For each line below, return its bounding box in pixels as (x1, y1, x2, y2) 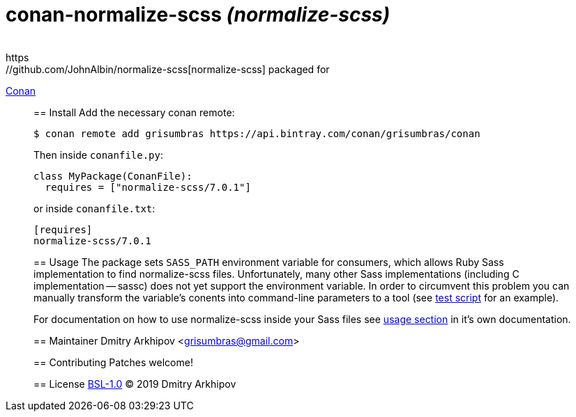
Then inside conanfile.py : (33, 148, 164, 161)
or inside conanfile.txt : (33, 202, 156, 214)
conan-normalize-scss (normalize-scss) (6, 3, 391, 26)
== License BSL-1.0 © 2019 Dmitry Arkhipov (33, 377, 236, 390)
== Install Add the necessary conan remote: (33, 106, 235, 118)
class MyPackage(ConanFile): (33, 170, 192, 182)
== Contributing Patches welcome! (33, 356, 193, 368)
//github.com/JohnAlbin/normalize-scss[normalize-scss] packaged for (6, 63, 330, 75)
